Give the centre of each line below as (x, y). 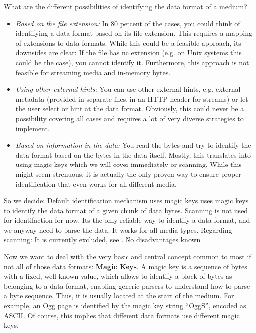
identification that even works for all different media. (96, 184)
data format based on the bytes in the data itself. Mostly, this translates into (133, 154)
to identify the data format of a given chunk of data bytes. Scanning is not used (126, 210)
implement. (33, 128)
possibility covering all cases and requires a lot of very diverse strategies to (129, 118)
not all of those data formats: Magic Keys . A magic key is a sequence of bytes (126, 266)
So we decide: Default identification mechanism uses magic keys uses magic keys (126, 201)
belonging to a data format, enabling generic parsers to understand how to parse (127, 285)
